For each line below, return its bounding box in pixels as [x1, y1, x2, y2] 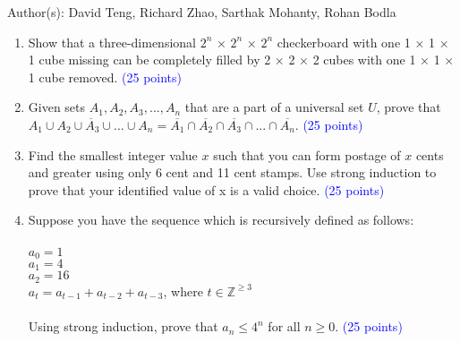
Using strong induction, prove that [28, 317, 218, 336]
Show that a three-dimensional [28, 32, 196, 51]
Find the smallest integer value [28, 145, 198, 164]
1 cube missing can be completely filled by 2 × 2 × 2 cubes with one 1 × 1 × [28, 50, 455, 69]
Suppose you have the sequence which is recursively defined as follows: [28, 210, 414, 229]
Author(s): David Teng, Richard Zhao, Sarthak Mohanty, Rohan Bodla [7, 3, 396, 21]
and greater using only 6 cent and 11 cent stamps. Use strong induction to [28, 163, 437, 182]
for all [268, 317, 301, 336]
